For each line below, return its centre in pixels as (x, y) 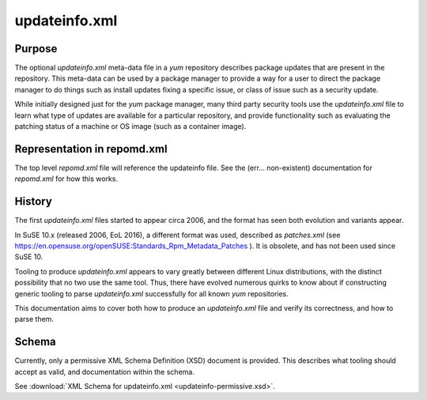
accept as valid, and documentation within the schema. (105, 372)
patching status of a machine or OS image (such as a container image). (130, 126)
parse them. (34, 319)
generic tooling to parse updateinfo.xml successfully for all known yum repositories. (151, 293)
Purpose (36, 49)
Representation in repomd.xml (91, 149)
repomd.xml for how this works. (66, 179)
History (34, 202)
